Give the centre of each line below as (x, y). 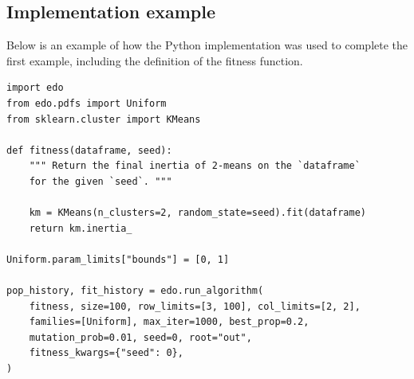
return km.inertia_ (81, 228)
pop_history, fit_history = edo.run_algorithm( (135, 291)
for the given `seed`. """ (101, 181)
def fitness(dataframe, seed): (89, 150)
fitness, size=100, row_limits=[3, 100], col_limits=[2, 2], (195, 306)
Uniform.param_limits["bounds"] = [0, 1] (118, 259)
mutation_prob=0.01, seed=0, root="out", (140, 337)
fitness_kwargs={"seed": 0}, (106, 353)
